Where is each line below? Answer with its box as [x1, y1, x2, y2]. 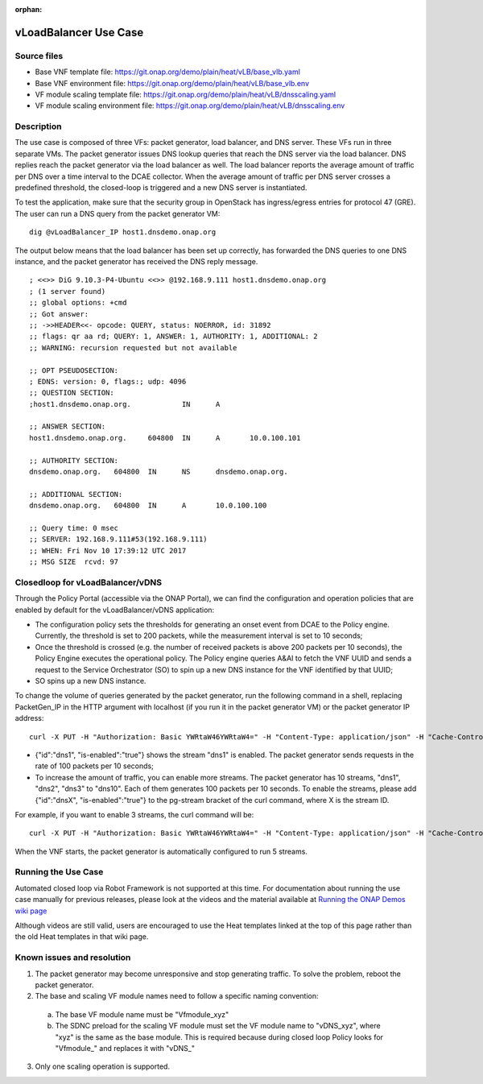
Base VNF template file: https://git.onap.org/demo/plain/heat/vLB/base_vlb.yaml [35, 67, 301, 77]
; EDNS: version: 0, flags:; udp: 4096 [29, 377, 187, 386]
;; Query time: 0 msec [29, 523, 119, 532]
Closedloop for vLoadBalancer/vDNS [14, 577, 163, 588]
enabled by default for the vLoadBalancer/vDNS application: [14, 605, 215, 614]
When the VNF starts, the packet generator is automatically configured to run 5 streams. [14, 846, 308, 856]
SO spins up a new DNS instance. [35, 676, 147, 686]
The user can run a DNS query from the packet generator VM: [14, 209, 221, 218]
